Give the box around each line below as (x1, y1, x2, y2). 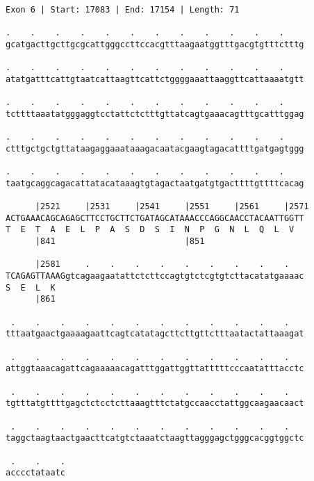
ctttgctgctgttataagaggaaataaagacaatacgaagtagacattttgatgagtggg (6, 143, 304, 154)
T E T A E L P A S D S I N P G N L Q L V (6, 225, 295, 235)
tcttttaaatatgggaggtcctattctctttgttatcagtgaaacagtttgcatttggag (6, 108, 304, 119)
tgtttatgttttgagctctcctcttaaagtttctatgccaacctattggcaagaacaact (6, 398, 304, 409)
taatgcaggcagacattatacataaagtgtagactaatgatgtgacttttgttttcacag (6, 178, 304, 188)
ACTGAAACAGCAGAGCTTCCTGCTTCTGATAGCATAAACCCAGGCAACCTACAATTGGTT (6, 213, 304, 223)
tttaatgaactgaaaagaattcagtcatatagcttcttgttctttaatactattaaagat (6, 329, 304, 339)
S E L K (6, 282, 56, 293)
